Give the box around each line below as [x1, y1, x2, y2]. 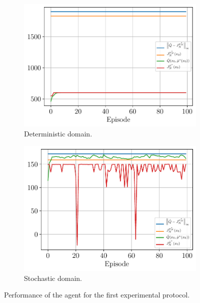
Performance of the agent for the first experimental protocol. [4, 289, 190, 300]
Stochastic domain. [24, 272, 82, 283]
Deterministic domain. [24, 128, 92, 138]
